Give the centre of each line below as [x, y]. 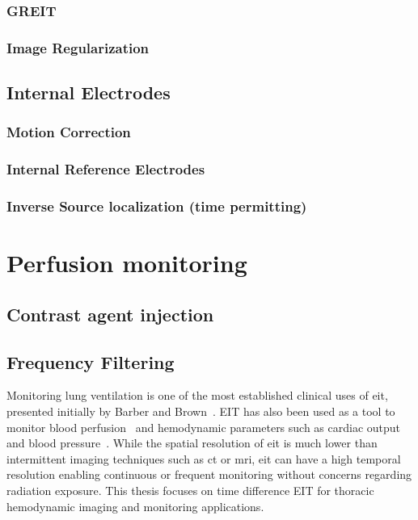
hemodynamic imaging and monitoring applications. [135, 506]
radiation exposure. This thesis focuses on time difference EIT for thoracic [190, 490]
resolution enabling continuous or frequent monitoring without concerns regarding [209, 474]
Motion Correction [69, 132]
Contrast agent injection [110, 314]
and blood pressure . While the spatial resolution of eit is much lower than [192, 443]
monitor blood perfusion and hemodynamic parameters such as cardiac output [204, 427]
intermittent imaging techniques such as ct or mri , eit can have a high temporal [204, 458]
